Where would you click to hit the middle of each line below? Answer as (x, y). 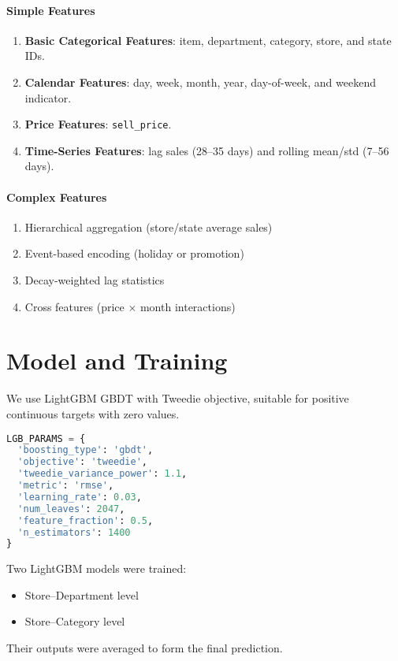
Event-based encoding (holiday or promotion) (134, 253)
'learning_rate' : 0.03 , (80, 497)
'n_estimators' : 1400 (74, 532)
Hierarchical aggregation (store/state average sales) (149, 227)
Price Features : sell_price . (98, 124)
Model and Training (117, 360)
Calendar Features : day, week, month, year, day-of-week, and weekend (200, 82)
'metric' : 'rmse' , (66, 485)
